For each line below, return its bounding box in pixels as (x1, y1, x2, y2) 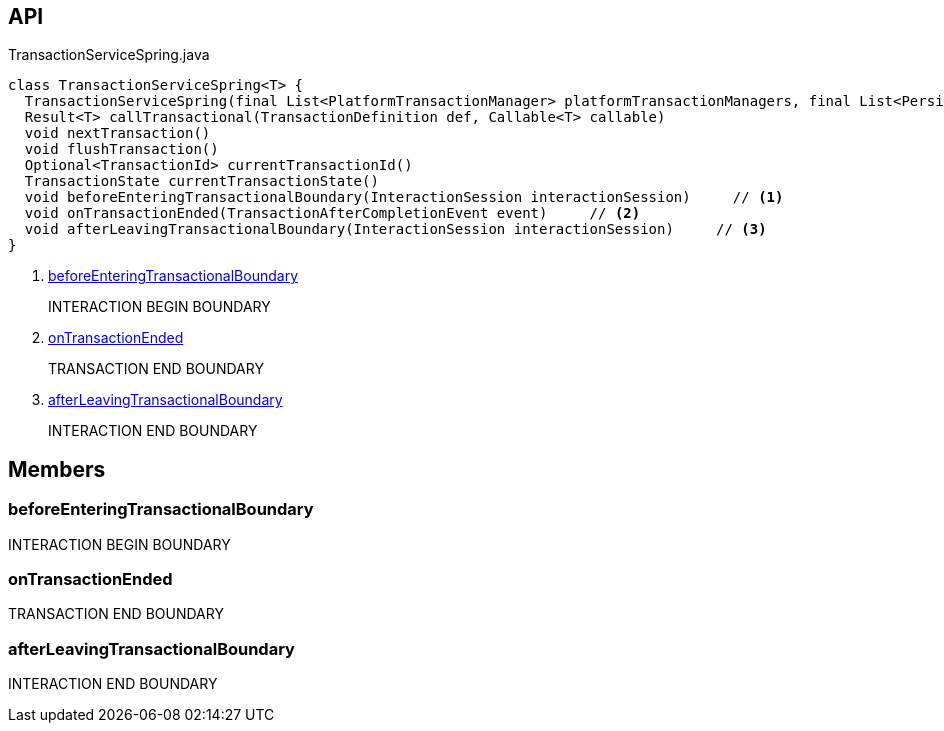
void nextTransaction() (24, 125, 211, 142)
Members (8, 456, 106, 482)
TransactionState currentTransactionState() (24, 173, 379, 190)
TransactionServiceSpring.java (8, 46, 210, 64)
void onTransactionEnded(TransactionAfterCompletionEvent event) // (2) (24, 205, 641, 222)
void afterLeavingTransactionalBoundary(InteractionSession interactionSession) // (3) (24, 221, 767, 238)
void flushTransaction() (24, 141, 219, 158)
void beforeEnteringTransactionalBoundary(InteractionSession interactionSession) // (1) (24, 189, 784, 206)
